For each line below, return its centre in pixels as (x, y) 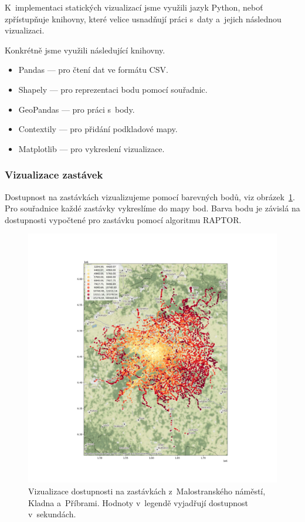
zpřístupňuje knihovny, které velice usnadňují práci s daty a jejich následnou (143, 18)
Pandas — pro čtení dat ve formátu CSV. (93, 70)
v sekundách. (52, 514)
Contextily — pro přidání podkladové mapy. (98, 129)
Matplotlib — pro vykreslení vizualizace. (91, 148)
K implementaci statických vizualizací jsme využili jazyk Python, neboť (134, 7)
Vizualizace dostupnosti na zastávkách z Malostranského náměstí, (147, 491)
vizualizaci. (25, 30)
